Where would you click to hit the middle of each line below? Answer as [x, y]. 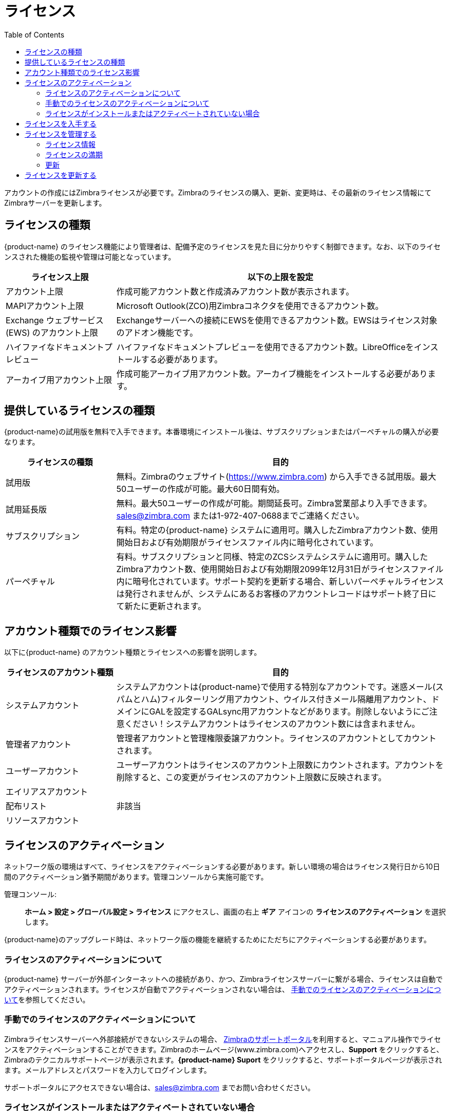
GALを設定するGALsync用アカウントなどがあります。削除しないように [285, 712]
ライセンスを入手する [61, 123]
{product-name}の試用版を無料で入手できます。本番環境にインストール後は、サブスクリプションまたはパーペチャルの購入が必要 [222, 432]
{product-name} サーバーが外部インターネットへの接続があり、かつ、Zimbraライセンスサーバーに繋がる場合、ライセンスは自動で [224, 979]
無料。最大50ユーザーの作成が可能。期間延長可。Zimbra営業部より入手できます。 [274, 504]
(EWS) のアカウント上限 [52, 332]
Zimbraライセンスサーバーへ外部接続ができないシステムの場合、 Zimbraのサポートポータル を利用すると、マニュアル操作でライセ [223, 1039]
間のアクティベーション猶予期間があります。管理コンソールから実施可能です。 [136, 877]
